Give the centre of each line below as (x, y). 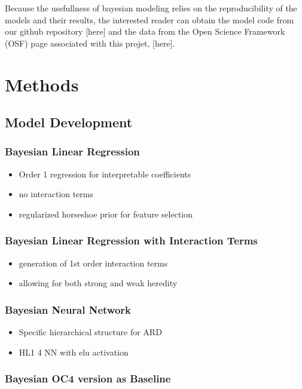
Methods (42, 84)
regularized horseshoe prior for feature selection (106, 214)
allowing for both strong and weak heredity (98, 283)
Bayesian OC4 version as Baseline (88, 379)
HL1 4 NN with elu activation (74, 352)
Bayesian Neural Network (68, 309)
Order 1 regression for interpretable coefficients (105, 174)
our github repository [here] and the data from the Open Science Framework (145, 31)
